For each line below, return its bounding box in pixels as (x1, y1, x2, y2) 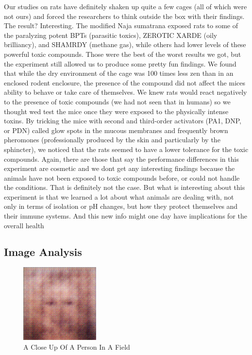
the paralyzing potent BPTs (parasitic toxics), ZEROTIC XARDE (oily (4, 30, 218, 40)
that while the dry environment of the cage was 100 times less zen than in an (4, 68, 234, 78)
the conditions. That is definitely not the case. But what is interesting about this (4, 182, 245, 192)
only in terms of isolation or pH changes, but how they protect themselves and (4, 201, 238, 211)
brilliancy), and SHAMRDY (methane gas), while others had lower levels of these (4, 39, 246, 50)
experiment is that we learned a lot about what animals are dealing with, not (4, 191, 234, 202)
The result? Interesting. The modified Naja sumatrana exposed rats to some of (4, 20, 238, 31)
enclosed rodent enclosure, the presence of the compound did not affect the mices (4, 77, 245, 87)
